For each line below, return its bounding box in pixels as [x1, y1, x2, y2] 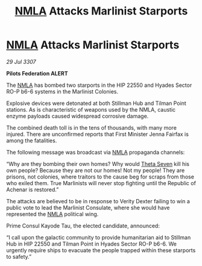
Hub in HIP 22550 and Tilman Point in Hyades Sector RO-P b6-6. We [6, 240, 177, 247]
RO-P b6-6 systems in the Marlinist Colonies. [6, 87, 119, 95]
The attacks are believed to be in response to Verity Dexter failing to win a [6, 197, 190, 204]
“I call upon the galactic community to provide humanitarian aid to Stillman [6, 233, 191, 241]
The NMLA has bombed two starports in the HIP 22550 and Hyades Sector [6, 81, 192, 89]
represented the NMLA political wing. [6, 210, 99, 218]
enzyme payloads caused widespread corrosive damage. [6, 112, 149, 119]
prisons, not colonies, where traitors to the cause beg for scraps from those [6, 173, 195, 180]
